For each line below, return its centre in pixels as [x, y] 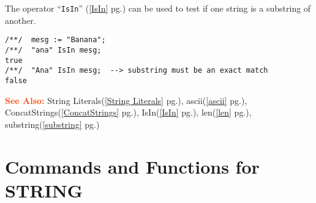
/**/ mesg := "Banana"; [55, 40]
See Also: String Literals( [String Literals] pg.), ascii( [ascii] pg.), [126, 100]
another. [21, 20]
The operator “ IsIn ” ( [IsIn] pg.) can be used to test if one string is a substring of [158, 8]
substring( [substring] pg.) [52, 124]
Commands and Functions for [132, 166]
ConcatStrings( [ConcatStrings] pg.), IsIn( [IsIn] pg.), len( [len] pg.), [128, 112]
